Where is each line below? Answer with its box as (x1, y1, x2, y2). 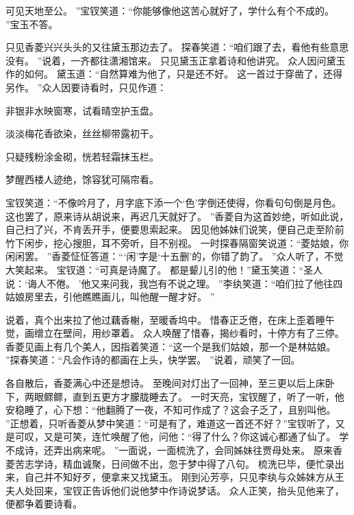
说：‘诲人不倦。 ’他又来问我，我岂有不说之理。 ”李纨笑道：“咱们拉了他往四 (5, 276, 343, 290)
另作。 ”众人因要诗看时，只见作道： (5, 80, 167, 94)
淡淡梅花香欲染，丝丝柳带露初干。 (5, 126, 159, 141)
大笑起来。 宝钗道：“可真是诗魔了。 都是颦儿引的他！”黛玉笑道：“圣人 (5, 262, 323, 276)
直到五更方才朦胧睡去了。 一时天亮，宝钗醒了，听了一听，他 (72, 389, 344, 403)
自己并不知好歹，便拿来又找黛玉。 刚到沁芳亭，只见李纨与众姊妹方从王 (24, 470, 344, 484)
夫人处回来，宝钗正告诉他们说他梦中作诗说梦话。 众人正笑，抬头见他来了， (5, 483, 344, 497)
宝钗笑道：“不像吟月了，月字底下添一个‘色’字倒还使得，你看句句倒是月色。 (5, 195, 342, 209)
